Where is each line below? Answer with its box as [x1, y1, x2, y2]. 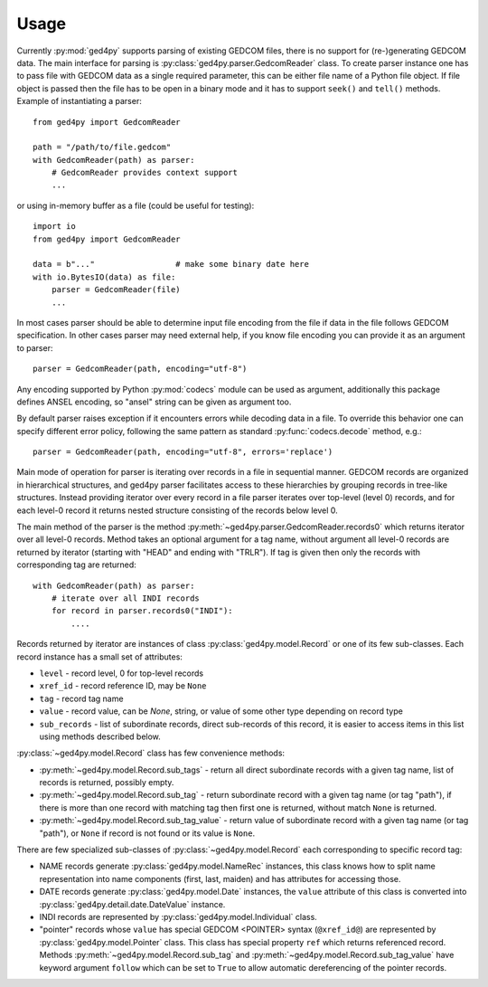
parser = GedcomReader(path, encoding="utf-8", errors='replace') [33, 447, 333, 457]
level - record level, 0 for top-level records [39, 668, 203, 679]
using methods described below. [39, 731, 162, 742]
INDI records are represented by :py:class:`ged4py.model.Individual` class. [39, 911, 318, 922]
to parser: [16, 342, 53, 353]
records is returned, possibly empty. [39, 777, 174, 788]
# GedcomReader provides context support [51, 167, 239, 178]
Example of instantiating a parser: [16, 96, 142, 107]
